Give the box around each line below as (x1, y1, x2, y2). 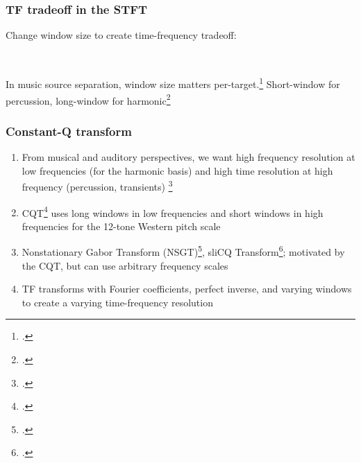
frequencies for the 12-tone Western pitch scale (22, 218, 221, 233)
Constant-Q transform (6, 122, 132, 139)
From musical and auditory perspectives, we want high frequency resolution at (22, 150, 355, 164)
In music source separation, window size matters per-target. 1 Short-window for (6, 75, 340, 91)
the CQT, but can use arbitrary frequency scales (22, 258, 228, 272)
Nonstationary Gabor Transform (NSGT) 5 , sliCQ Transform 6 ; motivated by (22, 243, 345, 259)
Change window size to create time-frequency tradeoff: (6, 28, 237, 42)
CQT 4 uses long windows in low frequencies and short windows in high (22, 203, 324, 220)
